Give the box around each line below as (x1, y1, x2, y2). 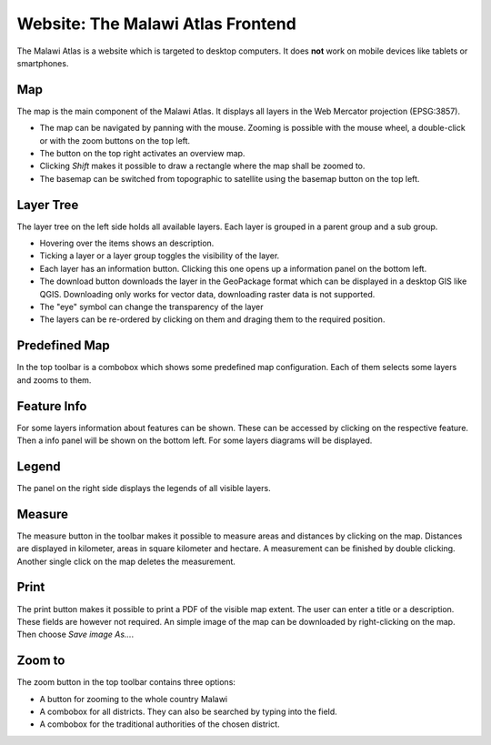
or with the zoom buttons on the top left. (39, 135, 191, 146)
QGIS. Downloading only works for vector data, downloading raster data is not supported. (39, 288, 376, 299)
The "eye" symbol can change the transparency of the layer (39, 301, 264, 313)
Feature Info (16, 398, 87, 414)
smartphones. (16, 57, 69, 68)
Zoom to (16, 653, 65, 669)
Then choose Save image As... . (16, 629, 135, 640)
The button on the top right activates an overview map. (39, 148, 245, 159)
